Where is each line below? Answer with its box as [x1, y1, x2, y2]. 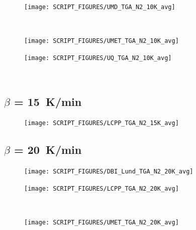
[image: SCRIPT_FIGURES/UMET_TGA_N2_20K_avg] [24, 219, 179, 226]
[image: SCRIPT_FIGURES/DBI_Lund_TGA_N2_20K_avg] [24, 168, 193, 176]
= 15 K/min [14, 93, 82, 109]
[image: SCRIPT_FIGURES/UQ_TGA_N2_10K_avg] [24, 54, 172, 62]
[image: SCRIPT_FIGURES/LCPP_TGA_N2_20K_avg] [24, 185, 179, 192]
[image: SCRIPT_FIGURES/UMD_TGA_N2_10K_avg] [24, 4, 175, 11]
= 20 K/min [14, 142, 82, 157]
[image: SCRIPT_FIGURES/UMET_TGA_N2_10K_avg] [24, 37, 179, 45]
